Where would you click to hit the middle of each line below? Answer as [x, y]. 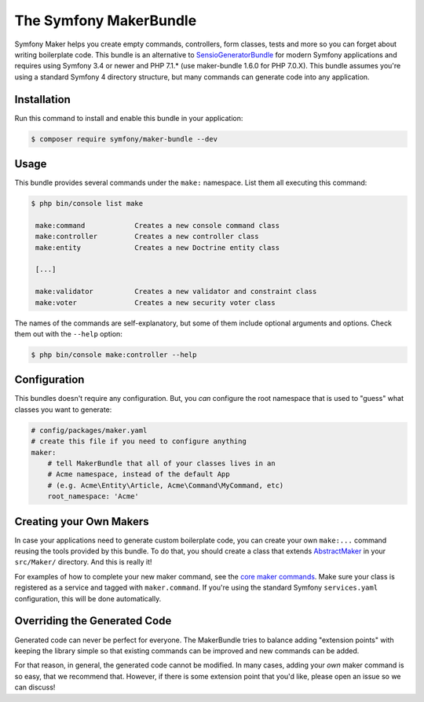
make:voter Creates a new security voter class [155, 302]
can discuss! [35, 687]
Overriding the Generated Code [93, 621]
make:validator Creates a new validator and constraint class [176, 292]
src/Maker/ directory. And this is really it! [83, 562]
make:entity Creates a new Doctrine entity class [158, 247]
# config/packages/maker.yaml [89, 430]
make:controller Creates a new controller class [147, 237]
